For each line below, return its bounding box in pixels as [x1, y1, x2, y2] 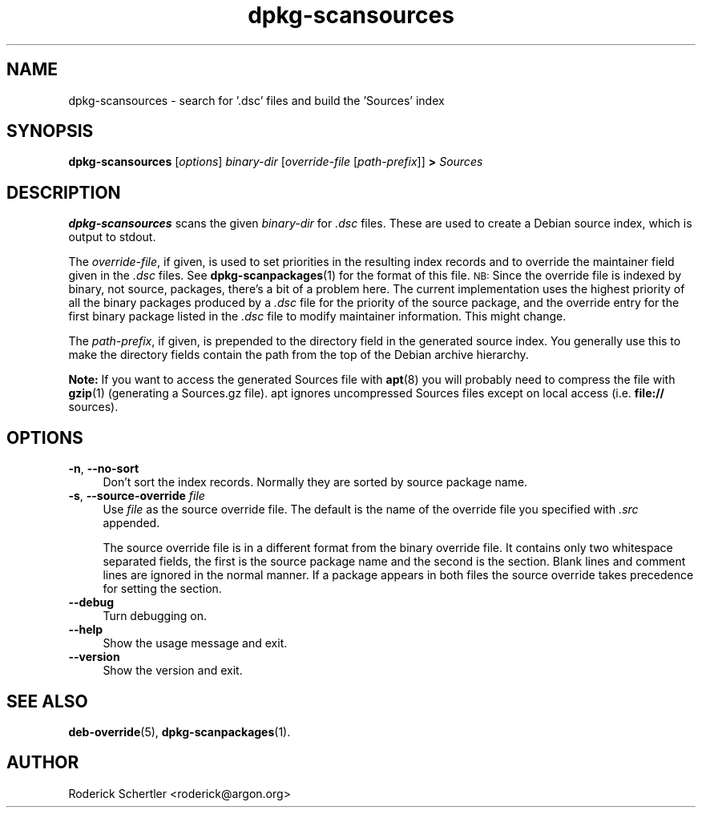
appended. [103, 516, 160, 530]
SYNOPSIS [6, 121, 94, 142]
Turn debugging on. [103, 609, 208, 623]
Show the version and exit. [103, 663, 243, 678]
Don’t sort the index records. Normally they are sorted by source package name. [103, 475, 528, 490]
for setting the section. [103, 582, 222, 596]
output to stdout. [68, 230, 156, 244]
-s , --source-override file [68, 489, 205, 503]
